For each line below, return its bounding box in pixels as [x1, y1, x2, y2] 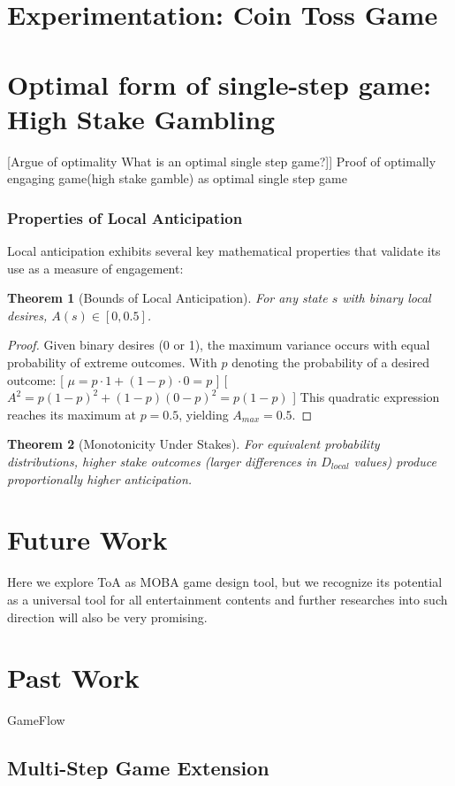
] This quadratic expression [292, 388, 440, 406]
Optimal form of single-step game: [7, 65, 431, 102]
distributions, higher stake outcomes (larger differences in [7, 452, 317, 471]
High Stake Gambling [7, 100, 276, 136]
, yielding [178, 405, 229, 423]
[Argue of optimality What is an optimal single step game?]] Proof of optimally [7, 151, 436, 170]
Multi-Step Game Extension [7, 754, 269, 782]
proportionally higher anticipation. [7, 469, 193, 488]
